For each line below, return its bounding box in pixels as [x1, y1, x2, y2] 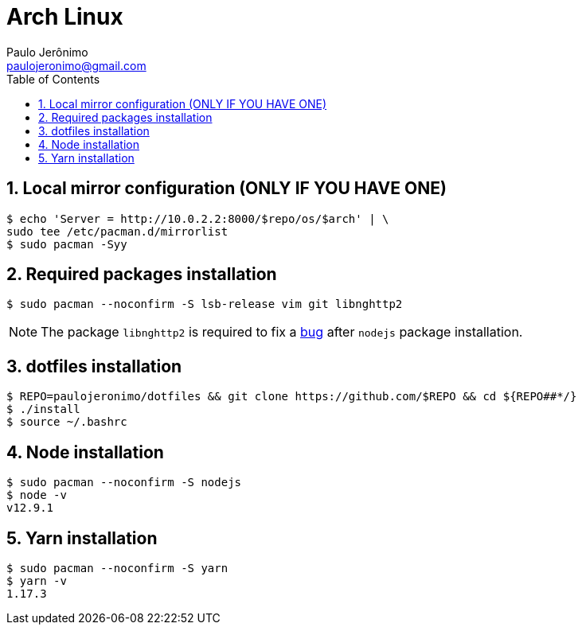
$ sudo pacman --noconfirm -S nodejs [6, 476, 242, 489]
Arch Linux [6, 3, 123, 30]
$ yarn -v [6, 574, 67, 587]
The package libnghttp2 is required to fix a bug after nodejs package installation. [41, 324, 523, 341]
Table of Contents [6, 72, 100, 86]
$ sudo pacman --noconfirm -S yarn [6, 561, 229, 575]
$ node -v [6, 489, 67, 502]
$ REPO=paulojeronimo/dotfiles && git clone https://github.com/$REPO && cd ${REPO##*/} [6, 390, 577, 403]
